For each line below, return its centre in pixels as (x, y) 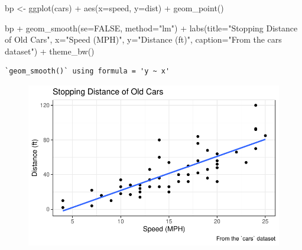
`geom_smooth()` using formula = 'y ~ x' (87, 71)
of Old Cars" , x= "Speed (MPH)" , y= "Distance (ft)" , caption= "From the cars (143, 39)
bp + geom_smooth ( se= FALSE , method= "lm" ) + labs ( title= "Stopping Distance (151, 28)
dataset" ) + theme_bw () (50, 51)
